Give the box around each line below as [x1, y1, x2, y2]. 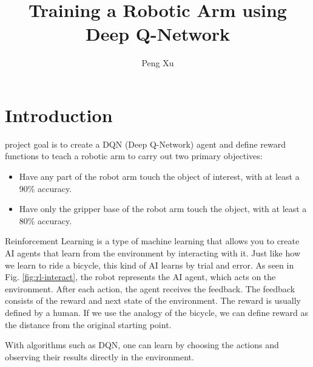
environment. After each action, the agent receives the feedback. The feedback [5, 282, 295, 295]
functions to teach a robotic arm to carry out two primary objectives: [5, 149, 263, 162]
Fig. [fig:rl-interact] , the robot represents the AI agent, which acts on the [5, 270, 276, 283]
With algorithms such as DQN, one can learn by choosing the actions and [5, 338, 279, 351]
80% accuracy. [19, 214, 72, 227]
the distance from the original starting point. [5, 318, 172, 331]
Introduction [5, 102, 113, 127]
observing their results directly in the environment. [5, 350, 194, 363]
